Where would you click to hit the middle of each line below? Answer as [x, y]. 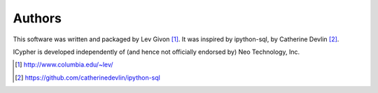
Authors [37, 18]
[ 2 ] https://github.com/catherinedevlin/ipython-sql [87, 78]
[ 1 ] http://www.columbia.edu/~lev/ [64, 65]
